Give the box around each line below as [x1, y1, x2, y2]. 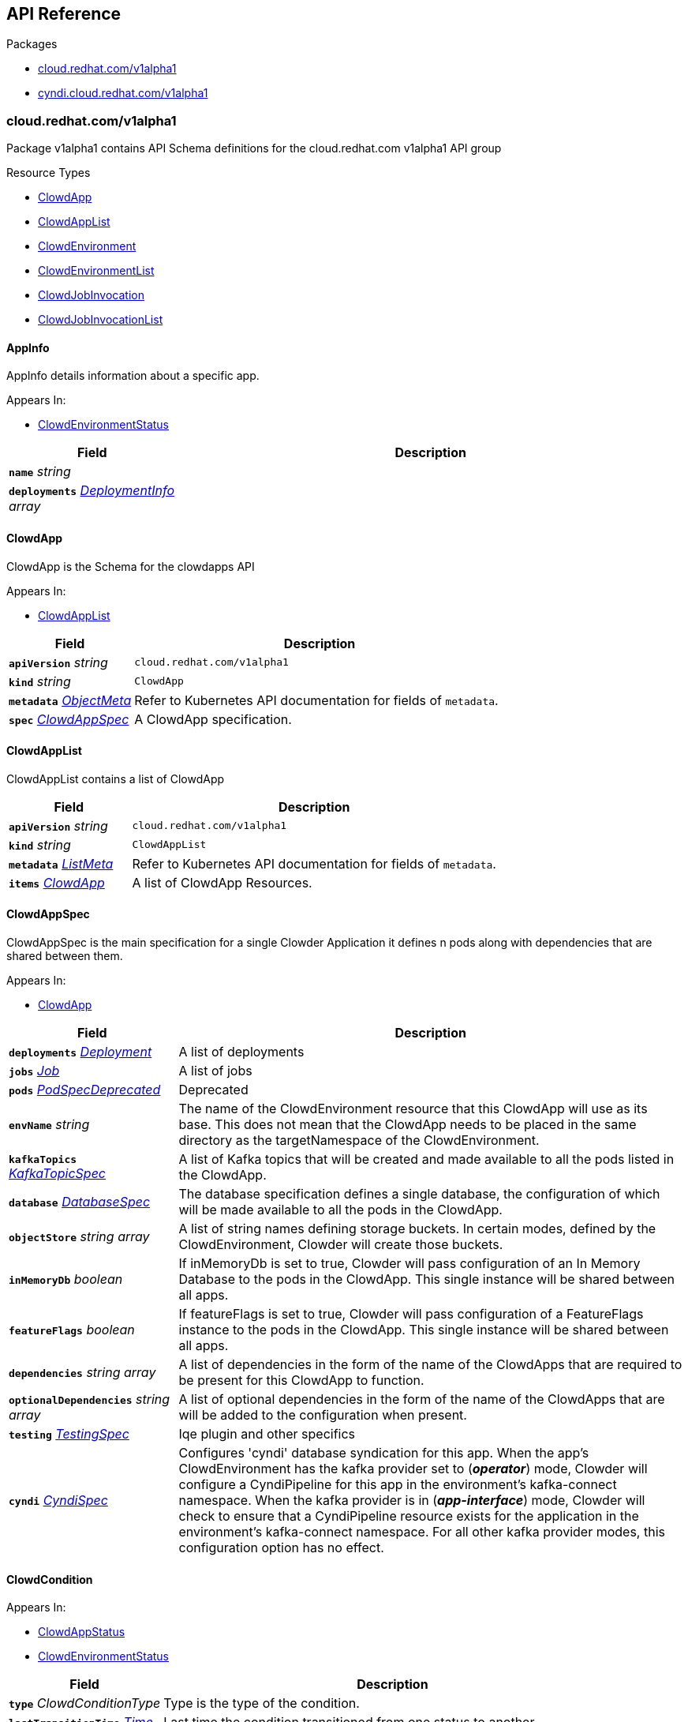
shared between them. [6, 949, 123, 963]
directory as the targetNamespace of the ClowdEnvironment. [178, 1132, 540, 1149]
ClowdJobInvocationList [38, 313, 163, 327]
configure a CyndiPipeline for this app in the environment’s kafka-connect [178, 1476, 617, 1493]
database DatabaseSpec [9, 1194, 151, 1210]
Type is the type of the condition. [163, 1695, 360, 1712]
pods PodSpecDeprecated [9, 1082, 161, 1098]
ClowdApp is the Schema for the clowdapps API [6, 559, 255, 573]
